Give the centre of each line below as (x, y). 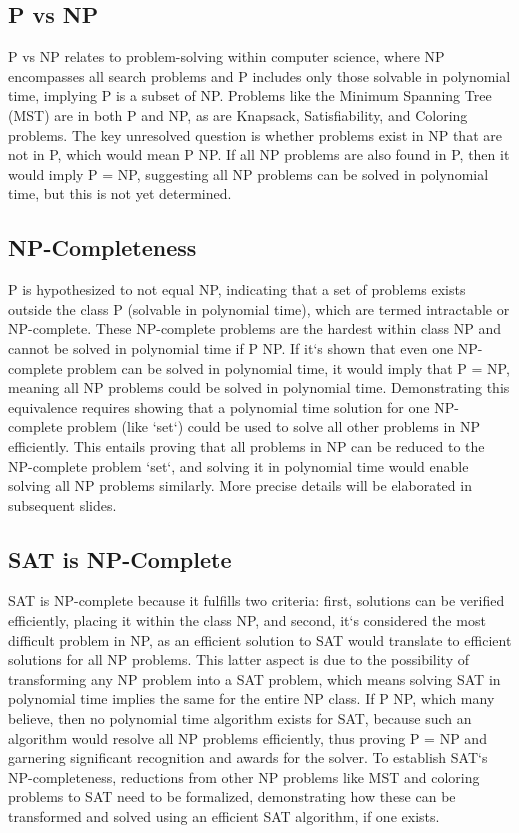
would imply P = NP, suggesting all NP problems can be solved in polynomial (248, 173)
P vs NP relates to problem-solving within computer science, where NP (226, 56)
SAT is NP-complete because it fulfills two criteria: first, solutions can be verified (256, 600)
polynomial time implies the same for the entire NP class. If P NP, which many (251, 698)
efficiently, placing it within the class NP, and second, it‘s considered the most (247, 620)
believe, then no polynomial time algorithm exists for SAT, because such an (240, 718)
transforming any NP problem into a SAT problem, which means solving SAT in (254, 678)
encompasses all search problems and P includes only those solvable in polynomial (259, 75)
